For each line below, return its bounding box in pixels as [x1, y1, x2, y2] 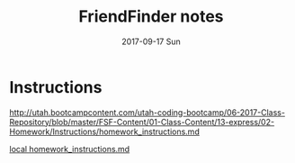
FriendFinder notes [78, 6, 224, 27]
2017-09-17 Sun [121, 36, 182, 47]
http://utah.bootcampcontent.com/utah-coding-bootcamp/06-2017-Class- [9, 106, 286, 118]
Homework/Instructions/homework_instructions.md [9, 126, 200, 137]
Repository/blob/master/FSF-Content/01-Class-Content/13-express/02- [9, 116, 275, 127]
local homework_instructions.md [9, 143, 130, 154]
